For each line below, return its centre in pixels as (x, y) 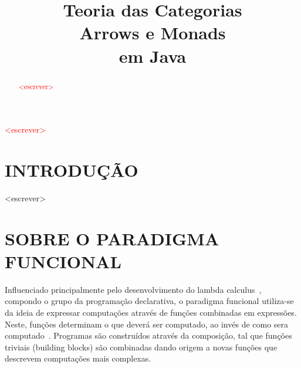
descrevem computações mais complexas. (78, 358)
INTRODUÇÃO (72, 169)
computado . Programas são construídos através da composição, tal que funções (148, 335)
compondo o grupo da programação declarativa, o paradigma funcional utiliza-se (149, 301)
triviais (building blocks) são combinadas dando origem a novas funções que (141, 347)
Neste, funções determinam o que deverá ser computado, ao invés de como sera (147, 324)
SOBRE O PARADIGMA (112, 238)
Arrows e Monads (153, 33)
